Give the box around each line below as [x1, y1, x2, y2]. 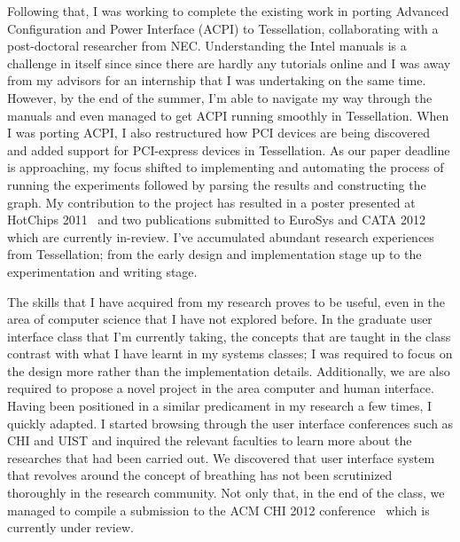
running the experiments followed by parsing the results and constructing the [7, 175, 426, 193]
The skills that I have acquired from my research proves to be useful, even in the [7, 292, 446, 310]
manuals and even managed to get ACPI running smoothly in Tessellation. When [7, 106, 449, 124]
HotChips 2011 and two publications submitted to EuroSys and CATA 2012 [7, 210, 425, 229]
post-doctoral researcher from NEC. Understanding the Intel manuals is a [7, 36, 407, 55]
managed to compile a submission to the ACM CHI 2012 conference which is [7, 500, 430, 519]
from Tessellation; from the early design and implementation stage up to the [7, 245, 422, 263]
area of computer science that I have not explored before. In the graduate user [7, 310, 433, 328]
